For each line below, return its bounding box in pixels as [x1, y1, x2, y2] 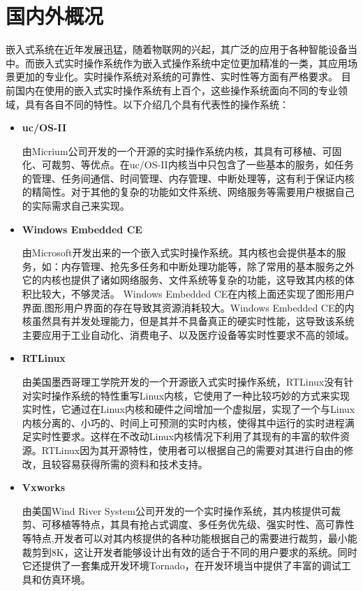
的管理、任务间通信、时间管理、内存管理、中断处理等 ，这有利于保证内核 [22, 170, 355, 185]
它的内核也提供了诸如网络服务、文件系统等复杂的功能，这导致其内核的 [22, 272, 345, 287]
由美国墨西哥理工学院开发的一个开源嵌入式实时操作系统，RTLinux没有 [22, 374, 344, 388]
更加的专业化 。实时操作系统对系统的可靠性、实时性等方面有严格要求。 [15, 69, 338, 84]
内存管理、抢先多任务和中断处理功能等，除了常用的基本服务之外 [61, 258, 355, 273]
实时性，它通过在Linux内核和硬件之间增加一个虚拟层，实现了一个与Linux [22, 402, 355, 416]
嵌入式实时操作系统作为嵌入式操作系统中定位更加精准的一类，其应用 [34, 55, 348, 70]
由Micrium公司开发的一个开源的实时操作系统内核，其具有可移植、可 [22, 143, 332, 158]
